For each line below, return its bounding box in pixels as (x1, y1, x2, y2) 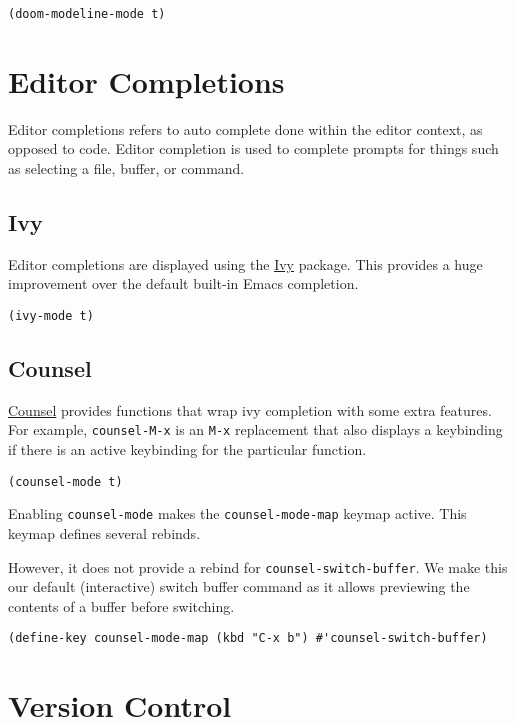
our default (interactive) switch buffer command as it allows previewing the (8, 576, 470, 597)
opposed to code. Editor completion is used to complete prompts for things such (8, 138, 499, 159)
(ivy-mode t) (8, 308, 94, 323)
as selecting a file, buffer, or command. (8, 157, 245, 178)
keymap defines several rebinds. (8, 522, 201, 543)
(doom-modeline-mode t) (8, 7, 166, 21)
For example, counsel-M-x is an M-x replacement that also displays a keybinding (8, 419, 503, 440)
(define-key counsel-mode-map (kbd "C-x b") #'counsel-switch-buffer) (8, 631, 488, 646)
